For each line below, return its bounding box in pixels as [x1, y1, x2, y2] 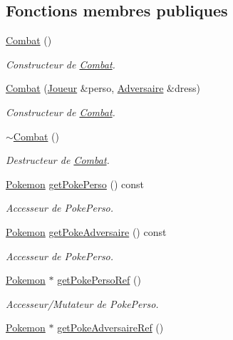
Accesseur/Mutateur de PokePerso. [6, 296, 159, 311]
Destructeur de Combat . [6, 153, 110, 168]
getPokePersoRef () [57, 272, 141, 287]
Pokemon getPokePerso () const [6, 176, 145, 191]
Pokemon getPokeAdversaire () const [6, 224, 167, 239]
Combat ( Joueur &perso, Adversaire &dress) [6, 81, 200, 96]
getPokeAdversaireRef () [57, 320, 164, 335]
